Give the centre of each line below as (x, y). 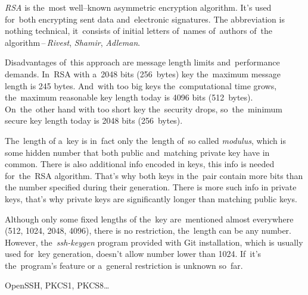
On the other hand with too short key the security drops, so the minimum (144, 109)
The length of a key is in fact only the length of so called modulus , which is (145, 140)
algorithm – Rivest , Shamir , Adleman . (73, 42)
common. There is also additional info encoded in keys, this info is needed (140, 164)
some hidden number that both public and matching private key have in (137, 152)
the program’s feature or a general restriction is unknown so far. (124, 265)
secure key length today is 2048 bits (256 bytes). (94, 120)
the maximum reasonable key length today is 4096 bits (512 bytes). (129, 97)
